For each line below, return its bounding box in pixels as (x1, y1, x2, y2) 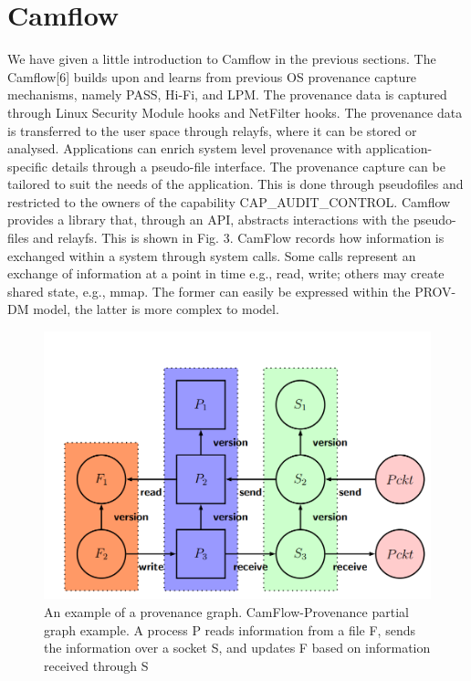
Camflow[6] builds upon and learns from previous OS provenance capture (7, 67, 417, 86)
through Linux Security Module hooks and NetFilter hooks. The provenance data (7, 102, 463, 121)
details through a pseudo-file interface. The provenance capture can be (51, 156, 445, 175)
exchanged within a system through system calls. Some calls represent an (7, 246, 416, 265)
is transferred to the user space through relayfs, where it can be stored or (7, 120, 417, 140)
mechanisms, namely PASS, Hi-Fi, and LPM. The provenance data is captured (7, 85, 447, 104)
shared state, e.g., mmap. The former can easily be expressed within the (7, 281, 411, 300)
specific (7, 156, 48, 175)
